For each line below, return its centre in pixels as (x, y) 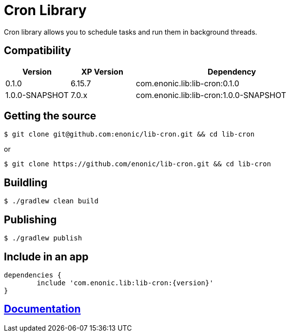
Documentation (42, 309)
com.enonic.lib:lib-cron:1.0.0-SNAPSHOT (211, 95)
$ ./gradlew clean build (51, 201)
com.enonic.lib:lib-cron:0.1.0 (187, 83)
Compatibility (38, 51)
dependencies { (33, 275)
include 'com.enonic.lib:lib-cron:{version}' (125, 283)
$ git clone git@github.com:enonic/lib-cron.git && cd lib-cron (129, 134)
